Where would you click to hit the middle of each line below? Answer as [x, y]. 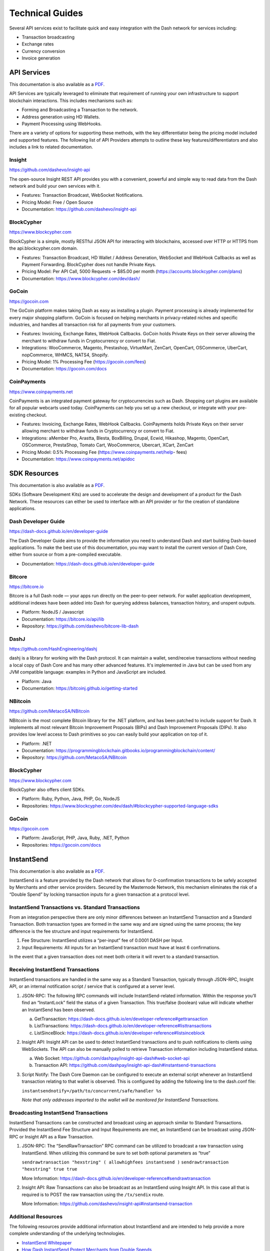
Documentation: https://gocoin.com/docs [64, 369]
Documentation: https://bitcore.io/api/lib [63, 619]
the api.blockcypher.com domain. [43, 248]
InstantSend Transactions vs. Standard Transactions [74, 907]
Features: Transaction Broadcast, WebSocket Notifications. [82, 195]
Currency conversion [43, 51]
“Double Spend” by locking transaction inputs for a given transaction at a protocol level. [99, 894]
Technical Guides [46, 13]
